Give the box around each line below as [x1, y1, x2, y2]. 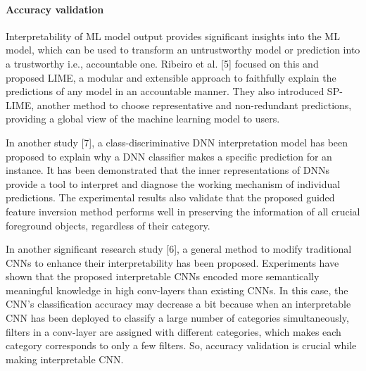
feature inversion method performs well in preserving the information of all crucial [6, 203, 360, 218]
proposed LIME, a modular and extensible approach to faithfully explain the [6, 70, 336, 84]
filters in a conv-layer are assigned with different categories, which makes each [6, 324, 341, 339]
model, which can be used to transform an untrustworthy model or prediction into [6, 42, 360, 57]
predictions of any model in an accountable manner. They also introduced [6, 84, 324, 99]
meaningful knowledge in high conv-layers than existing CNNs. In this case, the [6, 282, 348, 297]
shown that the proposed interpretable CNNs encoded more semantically [6, 269, 320, 284]
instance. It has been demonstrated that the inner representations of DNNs [6, 163, 330, 177]
